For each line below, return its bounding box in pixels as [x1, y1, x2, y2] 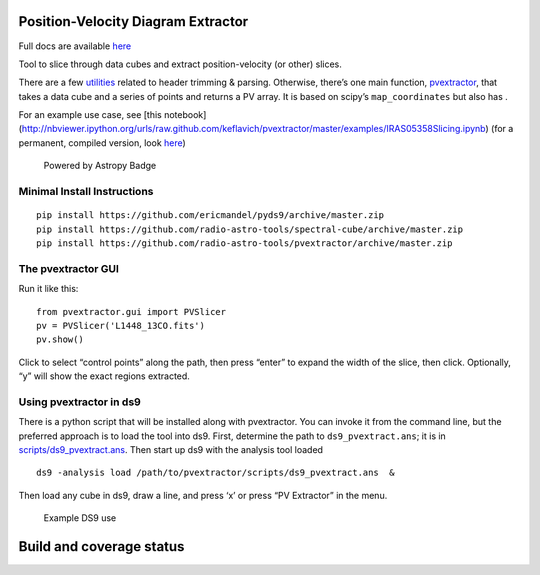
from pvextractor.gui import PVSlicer [36, 306, 227, 317]
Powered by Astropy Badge [43, 160, 157, 172]
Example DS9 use [43, 512, 117, 524]
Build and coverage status [18, 538, 185, 555]
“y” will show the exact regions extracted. [18, 370, 190, 382]
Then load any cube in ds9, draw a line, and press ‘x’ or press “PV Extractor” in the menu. [18, 489, 388, 501]
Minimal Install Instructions [18, 185, 154, 199]
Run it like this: [18, 283, 79, 295]
